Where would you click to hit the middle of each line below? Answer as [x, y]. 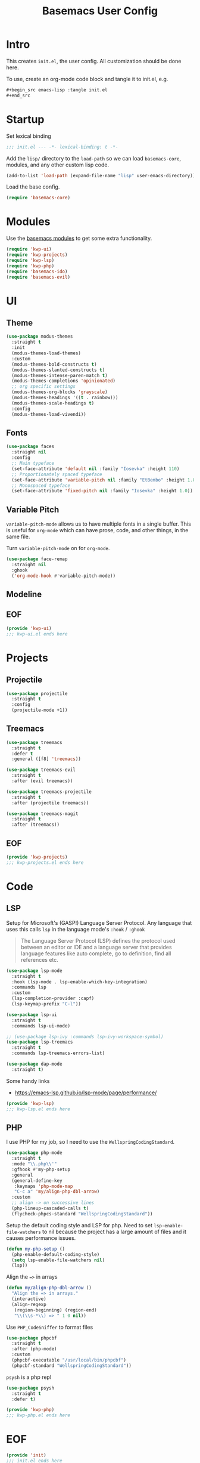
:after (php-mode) [35, 1349]
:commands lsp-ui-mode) [41, 1026]
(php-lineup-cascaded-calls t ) [50, 1209]
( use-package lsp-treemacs [40, 1042]
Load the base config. [33, 187]
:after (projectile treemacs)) [50, 803]
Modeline [24, 594]
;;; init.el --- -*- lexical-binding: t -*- [62, 147]
